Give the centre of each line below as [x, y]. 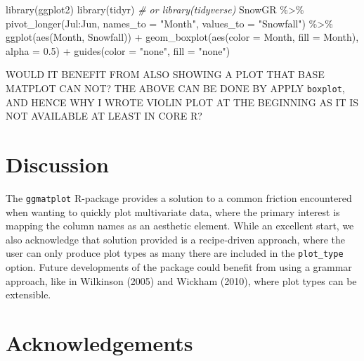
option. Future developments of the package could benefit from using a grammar [179, 267]
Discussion [57, 164]
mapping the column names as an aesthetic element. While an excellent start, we [180, 226]
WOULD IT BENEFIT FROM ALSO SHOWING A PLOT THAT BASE [165, 74]
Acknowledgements [99, 343]
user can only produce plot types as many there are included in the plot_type [175, 253]
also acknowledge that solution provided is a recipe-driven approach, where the [176, 239]
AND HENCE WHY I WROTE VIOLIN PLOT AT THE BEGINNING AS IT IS [182, 102]
